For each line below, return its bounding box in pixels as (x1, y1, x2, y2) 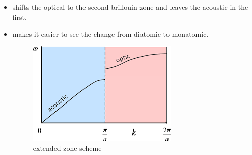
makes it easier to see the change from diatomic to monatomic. (12, 29, 209, 39)
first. (12, 11, 27, 22)
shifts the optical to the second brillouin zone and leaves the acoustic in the (12, 2, 248, 12)
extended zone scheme (33, 143, 102, 153)
